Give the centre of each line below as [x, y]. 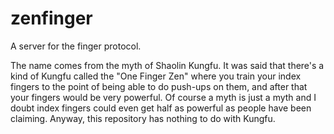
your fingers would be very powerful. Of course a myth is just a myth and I [163, 97]
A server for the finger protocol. [76, 46]
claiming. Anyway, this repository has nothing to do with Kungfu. [143, 118]
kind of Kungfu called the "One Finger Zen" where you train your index [156, 76]
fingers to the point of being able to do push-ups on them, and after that [159, 86]
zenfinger [51, 18]
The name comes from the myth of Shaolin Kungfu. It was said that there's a [167, 65]
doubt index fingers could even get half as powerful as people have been [161, 108]
